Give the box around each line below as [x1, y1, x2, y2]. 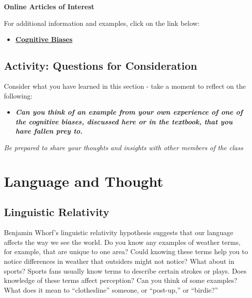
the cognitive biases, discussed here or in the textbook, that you [15, 116, 233, 126]
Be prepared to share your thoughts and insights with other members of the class [4, 142, 243, 152]
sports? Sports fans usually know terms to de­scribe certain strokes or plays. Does [4, 265, 247, 276]
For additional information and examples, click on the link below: [4, 18, 200, 28]
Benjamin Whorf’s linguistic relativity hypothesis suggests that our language [4, 227, 233, 238]
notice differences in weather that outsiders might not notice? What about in [4, 256, 234, 266]
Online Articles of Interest [4, 1, 95, 11]
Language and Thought [4, 171, 164, 191]
